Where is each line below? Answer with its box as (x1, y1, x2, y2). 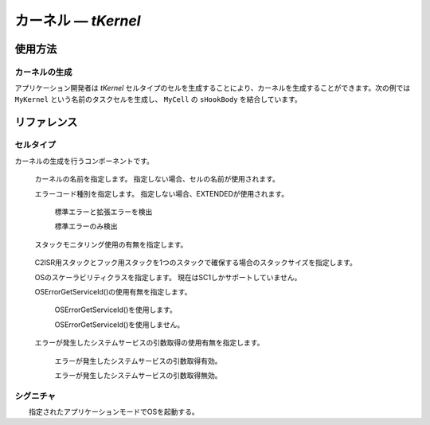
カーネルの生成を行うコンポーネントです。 (14, 156, 154, 166)
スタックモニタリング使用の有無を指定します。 (34, 240, 188, 249)
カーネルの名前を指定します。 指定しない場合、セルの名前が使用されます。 (34, 174, 280, 184)
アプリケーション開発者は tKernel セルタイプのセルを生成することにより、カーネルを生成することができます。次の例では (14, 84, 411, 93)
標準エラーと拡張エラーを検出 (54, 207, 153, 216)
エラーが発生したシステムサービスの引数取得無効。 (54, 370, 222, 380)
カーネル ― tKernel (14, 12, 141, 29)
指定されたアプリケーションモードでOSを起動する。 (28, 407, 199, 417)
